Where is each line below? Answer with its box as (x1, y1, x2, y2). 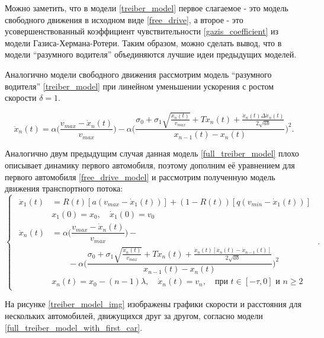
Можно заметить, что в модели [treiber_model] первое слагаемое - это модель (5, 2, 288, 14)
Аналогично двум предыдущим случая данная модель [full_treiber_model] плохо (5, 147, 299, 160)
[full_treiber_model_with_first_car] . (5, 321, 143, 333)
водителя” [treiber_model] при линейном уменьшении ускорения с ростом (5, 79, 274, 92)
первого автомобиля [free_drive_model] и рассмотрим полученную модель (5, 170, 275, 183)
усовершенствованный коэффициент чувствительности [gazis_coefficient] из (5, 25, 278, 37)
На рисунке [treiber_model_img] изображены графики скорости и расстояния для (5, 298, 301, 310)
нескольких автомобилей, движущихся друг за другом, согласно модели (5, 310, 263, 322)
